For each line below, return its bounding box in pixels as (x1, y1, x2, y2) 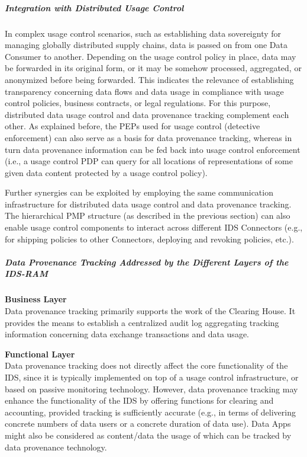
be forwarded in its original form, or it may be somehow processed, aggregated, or (5, 62, 302, 74)
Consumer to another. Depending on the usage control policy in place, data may (5, 50, 296, 62)
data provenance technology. (5, 440, 107, 453)
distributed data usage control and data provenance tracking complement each (5, 108, 289, 120)
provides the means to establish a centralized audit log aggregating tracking (5, 316, 279, 328)
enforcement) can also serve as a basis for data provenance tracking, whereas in (5, 131, 292, 143)
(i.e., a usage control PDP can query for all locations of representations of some (5, 155, 293, 167)
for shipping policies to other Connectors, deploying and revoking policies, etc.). (5, 232, 294, 245)
